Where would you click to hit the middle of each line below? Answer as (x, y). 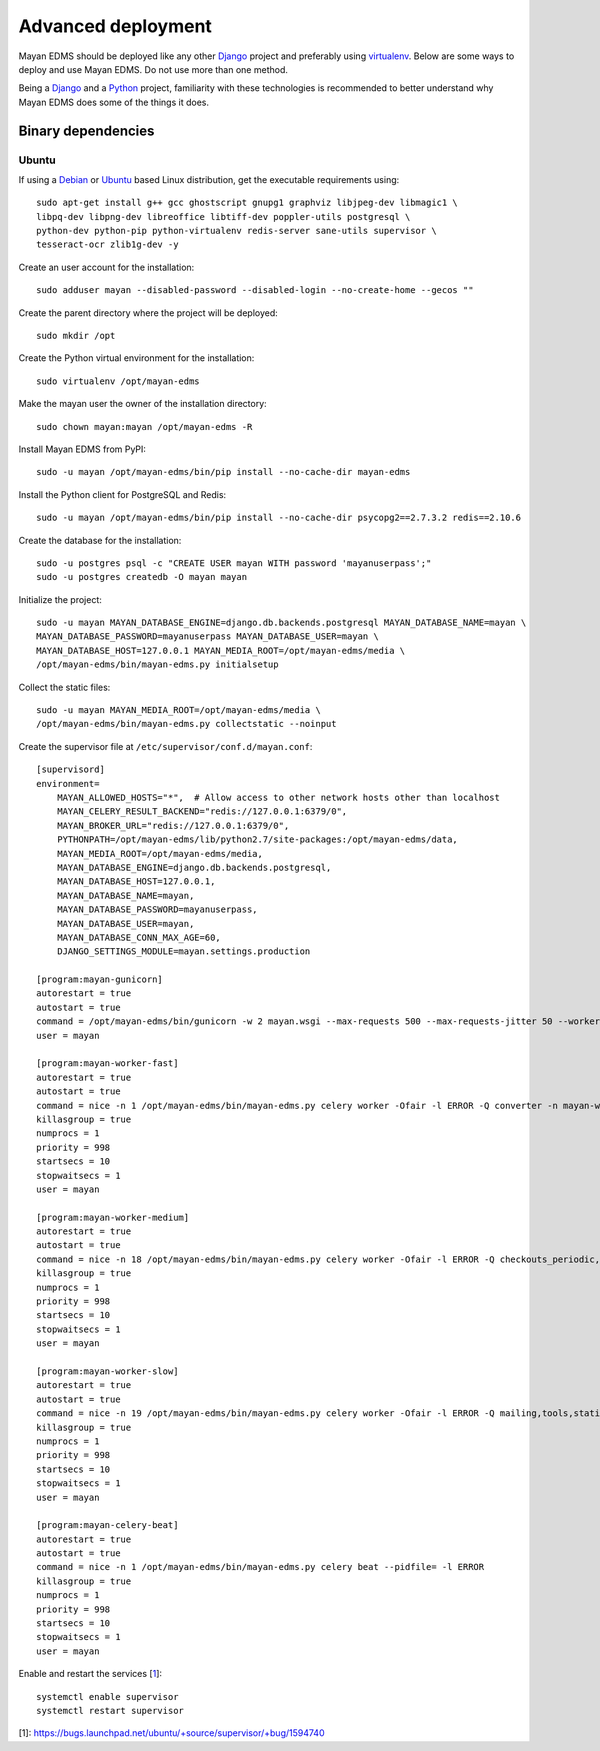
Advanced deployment (115, 26)
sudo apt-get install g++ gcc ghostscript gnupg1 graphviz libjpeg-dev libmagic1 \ (247, 203)
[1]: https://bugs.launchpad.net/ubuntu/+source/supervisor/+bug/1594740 (171, 1733)
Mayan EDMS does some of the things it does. (114, 102)
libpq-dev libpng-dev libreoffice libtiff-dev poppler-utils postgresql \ (223, 216)
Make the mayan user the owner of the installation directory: (142, 404)
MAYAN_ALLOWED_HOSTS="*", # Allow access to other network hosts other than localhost (278, 797)
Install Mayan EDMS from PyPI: (82, 449)
